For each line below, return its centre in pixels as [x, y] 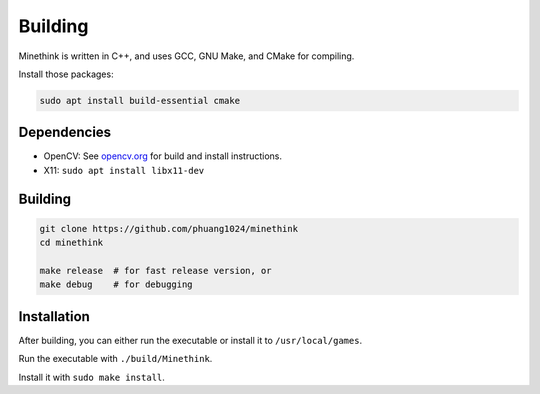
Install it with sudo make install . [91, 377]
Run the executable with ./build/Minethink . [115, 359]
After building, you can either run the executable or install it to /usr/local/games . [190, 340]
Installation [54, 316]
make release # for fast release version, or [155, 270]
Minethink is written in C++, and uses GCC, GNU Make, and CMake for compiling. [186, 56]
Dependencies [65, 132]
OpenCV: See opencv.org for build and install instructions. [162, 156]
